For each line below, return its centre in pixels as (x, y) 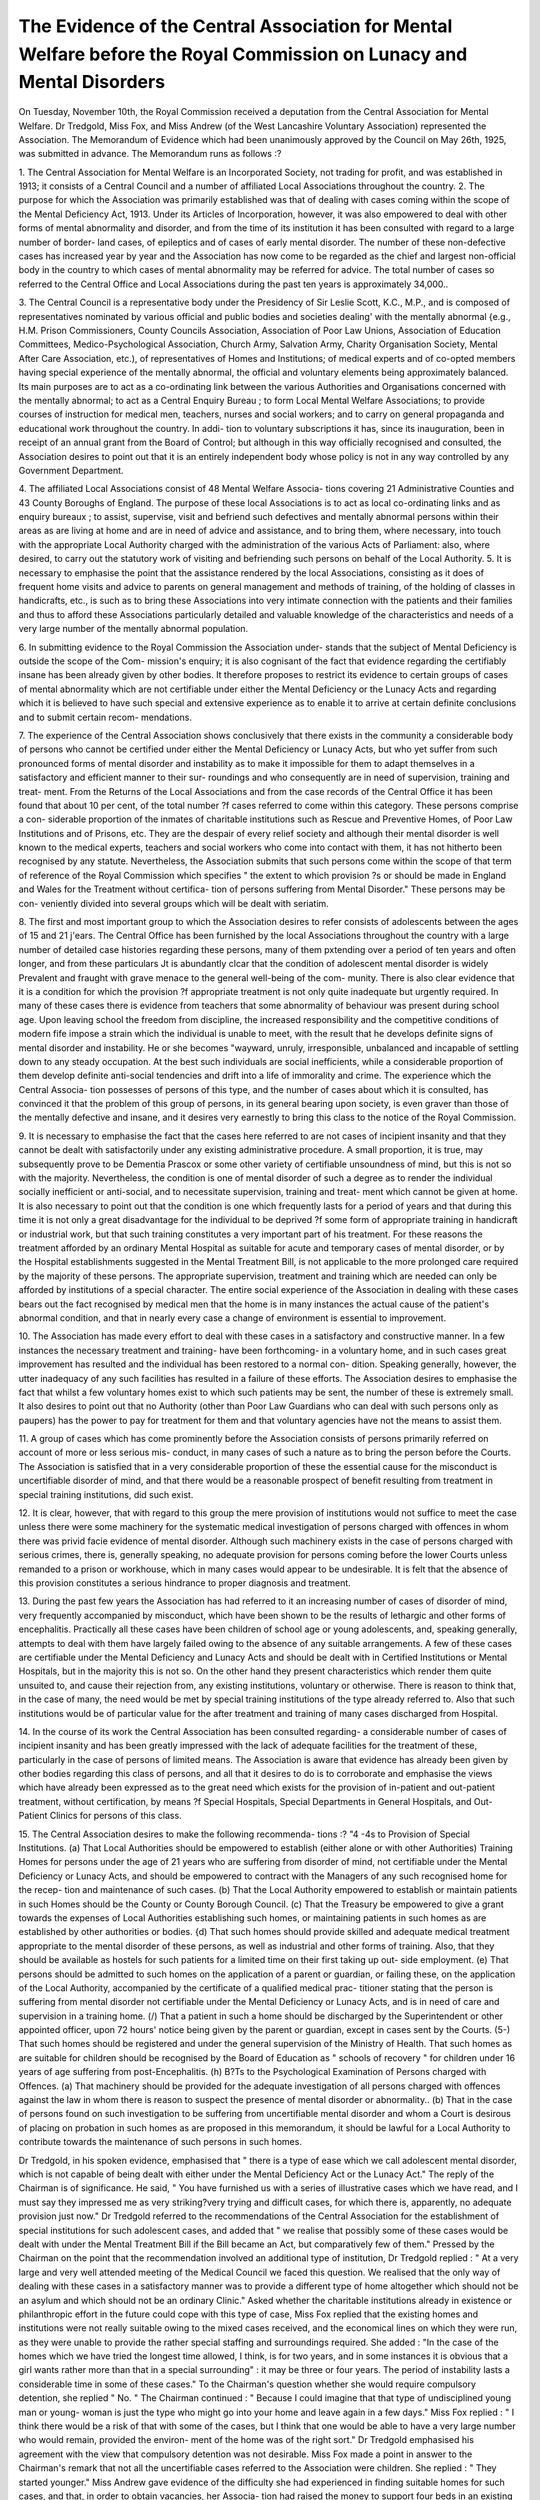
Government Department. (71, 470)
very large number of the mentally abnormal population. (133, 629)
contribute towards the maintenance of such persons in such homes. (160, 2142)
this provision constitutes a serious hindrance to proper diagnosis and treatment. (185, 1582)
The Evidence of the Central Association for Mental (235, 26)
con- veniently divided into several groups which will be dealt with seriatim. (173, 903)
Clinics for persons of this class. (115, 1816)
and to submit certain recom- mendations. (105, 717)
